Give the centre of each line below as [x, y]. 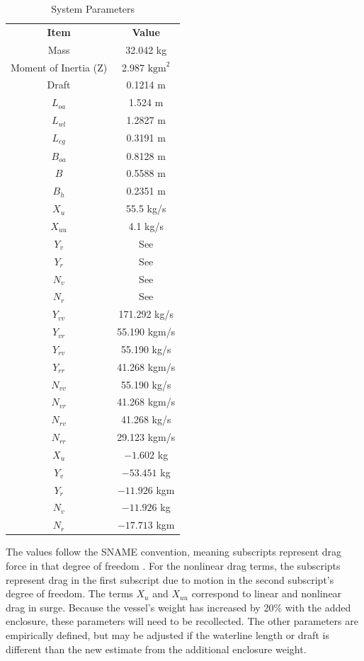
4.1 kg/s [146, 225]
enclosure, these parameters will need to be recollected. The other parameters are [182, 621]
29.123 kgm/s [146, 437]
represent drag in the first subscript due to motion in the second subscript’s [170, 579]
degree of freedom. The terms [69, 593]
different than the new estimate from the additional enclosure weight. [156, 649]
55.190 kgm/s [146, 332]
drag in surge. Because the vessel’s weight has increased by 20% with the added [178, 607]
